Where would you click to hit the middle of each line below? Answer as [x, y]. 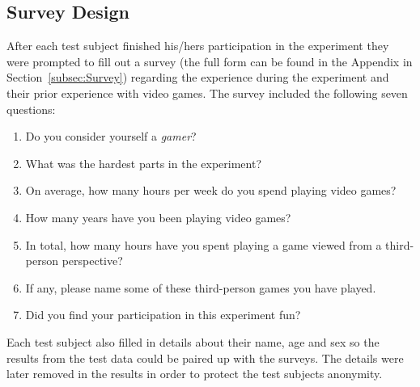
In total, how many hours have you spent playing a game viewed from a [204, 244]
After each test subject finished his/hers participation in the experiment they [198, 46]
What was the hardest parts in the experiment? [144, 163]
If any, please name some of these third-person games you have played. [201, 287]
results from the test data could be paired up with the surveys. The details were [205, 358]
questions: [31, 109]
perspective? [92, 261]
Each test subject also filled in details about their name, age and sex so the [193, 341]
